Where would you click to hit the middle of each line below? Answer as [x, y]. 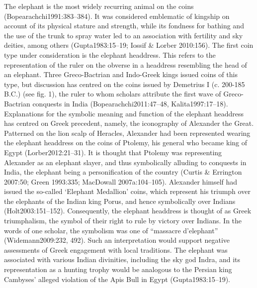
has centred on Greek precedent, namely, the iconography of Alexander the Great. [129, 123]
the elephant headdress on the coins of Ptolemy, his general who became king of [126, 143]
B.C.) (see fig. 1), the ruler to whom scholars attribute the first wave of [113, 94]
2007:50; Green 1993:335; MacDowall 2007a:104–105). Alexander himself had [121, 181]
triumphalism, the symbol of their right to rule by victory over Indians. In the [123, 221]
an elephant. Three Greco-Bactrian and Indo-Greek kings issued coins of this [121, 74]
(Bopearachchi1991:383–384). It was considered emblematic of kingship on [117, 16]
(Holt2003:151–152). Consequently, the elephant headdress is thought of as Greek [128, 211]
